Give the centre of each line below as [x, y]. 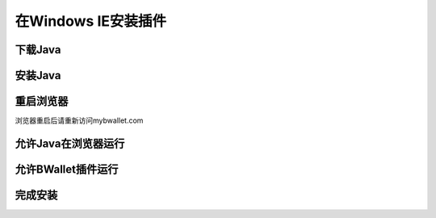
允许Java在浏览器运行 [70, 143]
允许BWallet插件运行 [67, 169]
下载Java [38, 50]
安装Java [38, 75]
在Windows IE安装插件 [91, 21]
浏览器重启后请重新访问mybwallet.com [79, 120]
